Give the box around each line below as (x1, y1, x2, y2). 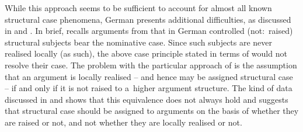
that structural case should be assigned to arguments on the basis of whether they (5, 105, 299, 117)
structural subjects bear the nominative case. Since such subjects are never (5, 36, 273, 48)
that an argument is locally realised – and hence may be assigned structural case (5, 70, 293, 82)
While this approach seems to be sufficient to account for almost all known (5, 2, 272, 13)
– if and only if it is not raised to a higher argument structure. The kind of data (5, 82, 292, 94)
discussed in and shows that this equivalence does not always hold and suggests (5, 93, 288, 105)
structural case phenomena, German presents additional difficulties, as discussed (5, 13, 291, 25)
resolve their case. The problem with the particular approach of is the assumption (5, 58, 297, 71)
